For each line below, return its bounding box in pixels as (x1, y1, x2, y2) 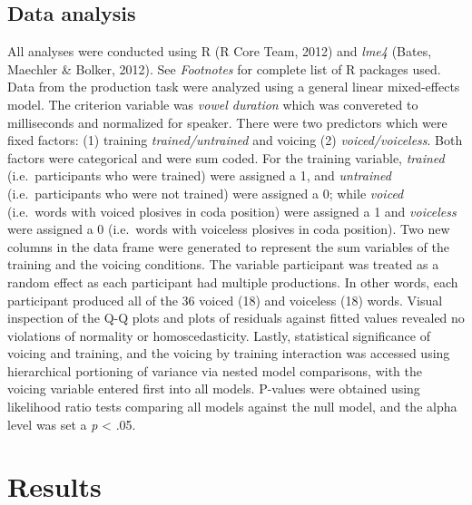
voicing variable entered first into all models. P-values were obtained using (7, 379, 420, 398)
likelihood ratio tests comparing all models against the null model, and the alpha (7, 397, 457, 416)
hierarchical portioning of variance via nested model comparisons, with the (7, 361, 423, 380)
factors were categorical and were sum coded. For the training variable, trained (7, 148, 445, 167)
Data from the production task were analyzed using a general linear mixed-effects (7, 77, 460, 96)
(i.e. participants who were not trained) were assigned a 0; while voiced (7, 183, 404, 202)
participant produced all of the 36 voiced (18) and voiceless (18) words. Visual (7, 290, 443, 309)
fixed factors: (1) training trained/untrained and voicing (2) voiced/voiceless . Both (7, 131, 463, 150)
